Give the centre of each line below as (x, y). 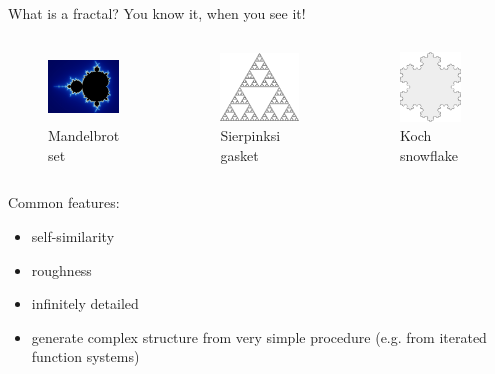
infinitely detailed (85, 303)
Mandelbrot (84, 135)
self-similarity (73, 235)
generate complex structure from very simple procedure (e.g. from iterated (259, 336)
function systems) (85, 356)
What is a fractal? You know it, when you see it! (157, 13)
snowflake (428, 154)
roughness (61, 269)
